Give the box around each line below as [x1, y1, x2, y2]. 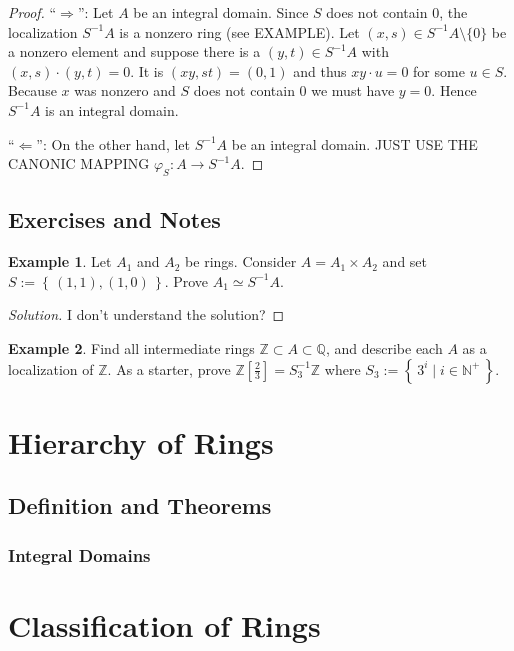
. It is [130, 60, 164, 81]
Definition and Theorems [8, 490, 272, 521]
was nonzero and [74, 80, 176, 101]
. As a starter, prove [107, 358, 231, 379]
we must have [311, 80, 395, 101]
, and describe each [325, 337, 443, 358]
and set [382, 251, 428, 272]
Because [8, 80, 57, 101]
